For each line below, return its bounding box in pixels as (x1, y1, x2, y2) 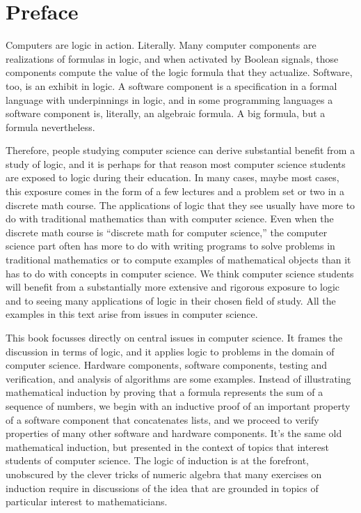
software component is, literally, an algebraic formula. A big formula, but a (6, 106, 326, 121)
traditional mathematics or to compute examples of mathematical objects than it (6, 252, 351, 267)
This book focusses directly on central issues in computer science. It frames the (6, 330, 343, 344)
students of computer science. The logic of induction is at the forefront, (6, 453, 309, 468)
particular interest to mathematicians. (6, 494, 168, 509)
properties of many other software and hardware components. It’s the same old (6, 426, 342, 441)
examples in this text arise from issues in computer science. (6, 307, 258, 321)
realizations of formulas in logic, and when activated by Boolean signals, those (6, 51, 339, 66)
